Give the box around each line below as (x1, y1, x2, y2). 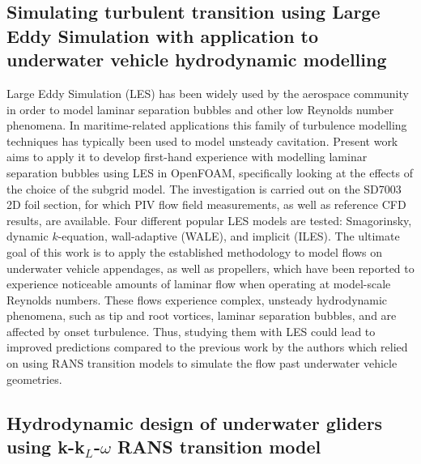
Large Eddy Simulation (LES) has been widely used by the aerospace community (6, 84, 409, 101)
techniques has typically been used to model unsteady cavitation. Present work (6, 132, 398, 149)
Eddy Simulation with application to (6, 23, 319, 48)
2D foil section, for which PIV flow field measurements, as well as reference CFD (6, 196, 406, 213)
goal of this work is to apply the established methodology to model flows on (6, 243, 382, 260)
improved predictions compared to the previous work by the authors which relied (6, 338, 408, 355)
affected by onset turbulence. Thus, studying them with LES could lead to (6, 322, 376, 339)
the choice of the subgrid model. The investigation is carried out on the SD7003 (6, 180, 402, 197)
